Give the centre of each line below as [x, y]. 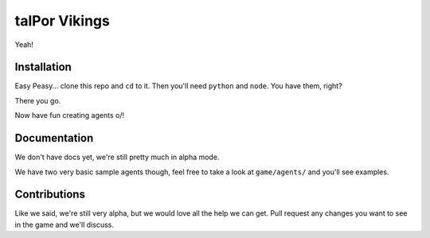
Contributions [50, 195]
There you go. [38, 100]
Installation [43, 67]
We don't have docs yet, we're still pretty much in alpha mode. [117, 157]
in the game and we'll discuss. [64, 224]
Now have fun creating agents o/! [70, 115]
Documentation [54, 138]
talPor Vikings [63, 21]
